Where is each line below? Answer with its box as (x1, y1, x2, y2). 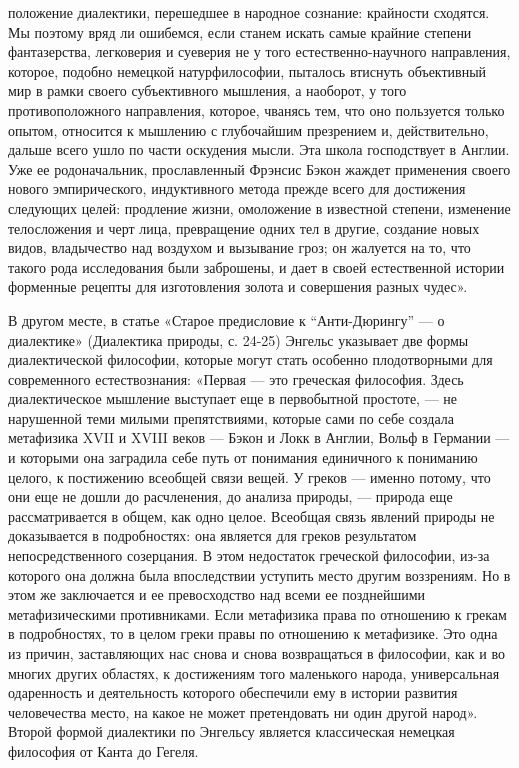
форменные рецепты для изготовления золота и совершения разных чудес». (8, 276, 468, 297)
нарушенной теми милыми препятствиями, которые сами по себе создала (8, 407, 454, 428)
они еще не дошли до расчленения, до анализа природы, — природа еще (8, 486, 453, 507)
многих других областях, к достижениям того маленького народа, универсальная (8, 662, 500, 683)
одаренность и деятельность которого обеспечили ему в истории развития (8, 682, 458, 703)
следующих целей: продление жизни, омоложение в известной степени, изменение (8, 197, 511, 218)
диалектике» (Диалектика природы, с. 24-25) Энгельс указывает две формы (8, 329, 469, 350)
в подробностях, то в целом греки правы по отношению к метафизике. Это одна (8, 623, 498, 644)
